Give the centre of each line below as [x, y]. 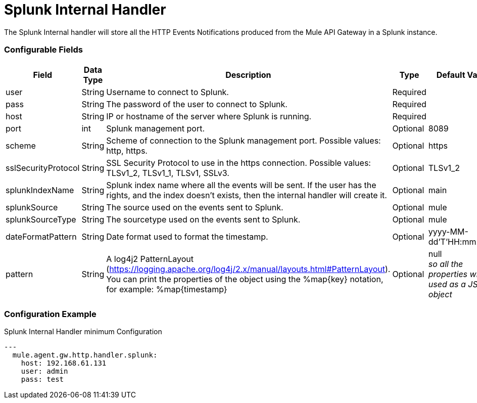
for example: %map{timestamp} [167, 289]
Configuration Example [50, 314]
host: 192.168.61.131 [64, 363]
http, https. [127, 150]
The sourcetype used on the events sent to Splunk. [203, 219]
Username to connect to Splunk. [168, 92]
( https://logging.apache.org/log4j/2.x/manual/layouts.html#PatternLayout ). [248, 269]
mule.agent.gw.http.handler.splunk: [85, 355]
